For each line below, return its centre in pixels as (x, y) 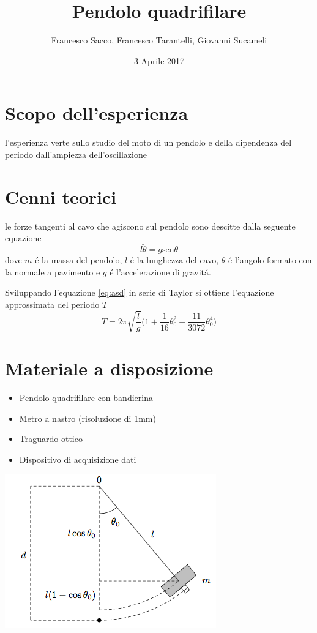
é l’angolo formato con (270, 259)
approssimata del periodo (52, 304)
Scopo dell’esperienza (97, 113)
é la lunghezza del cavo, (174, 259)
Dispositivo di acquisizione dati (78, 459)
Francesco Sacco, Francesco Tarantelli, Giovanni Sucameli (159, 40)
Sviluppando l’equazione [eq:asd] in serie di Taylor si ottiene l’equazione (140, 292)
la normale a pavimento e (53, 272)
